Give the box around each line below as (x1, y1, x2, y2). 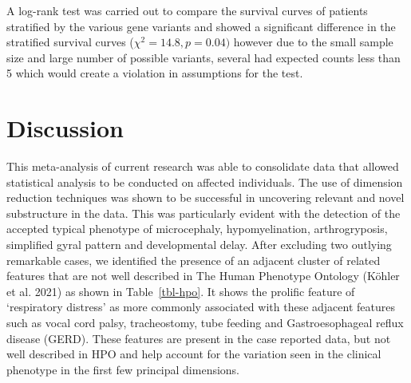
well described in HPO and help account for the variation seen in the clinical (6, 345, 381, 362)
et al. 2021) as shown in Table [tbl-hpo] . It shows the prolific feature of (6, 282, 355, 299)
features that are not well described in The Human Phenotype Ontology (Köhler (6, 267, 400, 284)
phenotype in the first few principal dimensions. (6, 361, 240, 377)
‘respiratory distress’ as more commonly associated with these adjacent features (6, 298, 395, 315)
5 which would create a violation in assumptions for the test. (6, 65, 303, 81)
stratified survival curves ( (6, 34, 134, 50)
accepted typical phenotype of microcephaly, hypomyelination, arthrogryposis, (6, 220, 388, 237)
